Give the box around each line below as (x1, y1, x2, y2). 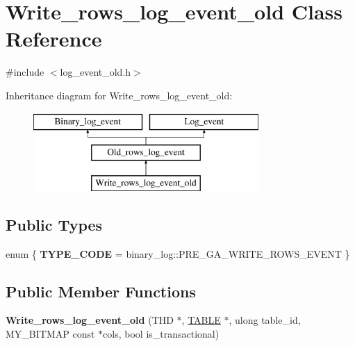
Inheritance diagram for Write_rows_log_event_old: (6, 88, 233, 102)
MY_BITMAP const (6, 327, 95, 341)
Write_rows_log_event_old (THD (6, 313, 174, 327)
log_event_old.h (60, 65, 131, 79)
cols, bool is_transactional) (103, 327, 220, 341)
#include (6, 65, 44, 79)
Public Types (6, 213, 103, 235)
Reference (6, 24, 102, 53)
